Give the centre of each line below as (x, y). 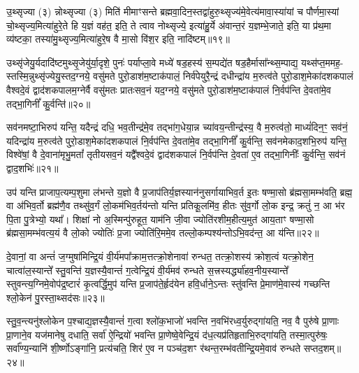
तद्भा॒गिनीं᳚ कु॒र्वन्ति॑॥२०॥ (49, 103)
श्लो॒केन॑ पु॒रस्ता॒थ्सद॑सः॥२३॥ (56, 297)
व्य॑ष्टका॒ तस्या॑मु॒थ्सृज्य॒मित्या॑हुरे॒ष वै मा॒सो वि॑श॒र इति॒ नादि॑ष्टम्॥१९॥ (118, 39)
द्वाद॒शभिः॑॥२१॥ (32, 168)
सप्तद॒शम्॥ (322, 348)
